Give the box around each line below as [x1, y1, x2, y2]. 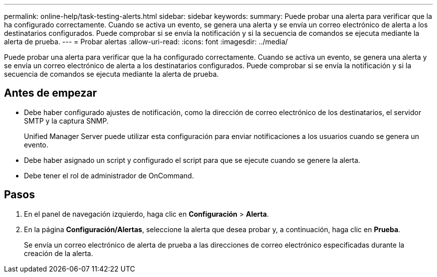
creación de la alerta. [24, 249, 93, 258]
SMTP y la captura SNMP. [24, 116, 109, 125]
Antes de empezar [4, 87, 97, 100]
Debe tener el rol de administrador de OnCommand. [24, 171, 194, 180]
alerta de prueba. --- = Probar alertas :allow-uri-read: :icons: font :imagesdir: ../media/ [4, 37, 288, 46]
